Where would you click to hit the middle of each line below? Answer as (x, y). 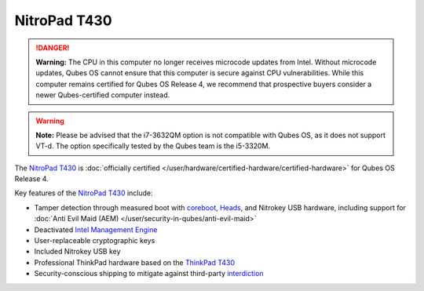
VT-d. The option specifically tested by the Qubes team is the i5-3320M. (153, 146)
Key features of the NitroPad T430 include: (84, 193)
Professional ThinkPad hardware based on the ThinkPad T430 (135, 262)
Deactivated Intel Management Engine (96, 229)
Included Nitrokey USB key (77, 252)
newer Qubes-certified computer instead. (103, 95)
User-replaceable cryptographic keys (95, 241)
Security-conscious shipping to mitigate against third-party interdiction (149, 274)
